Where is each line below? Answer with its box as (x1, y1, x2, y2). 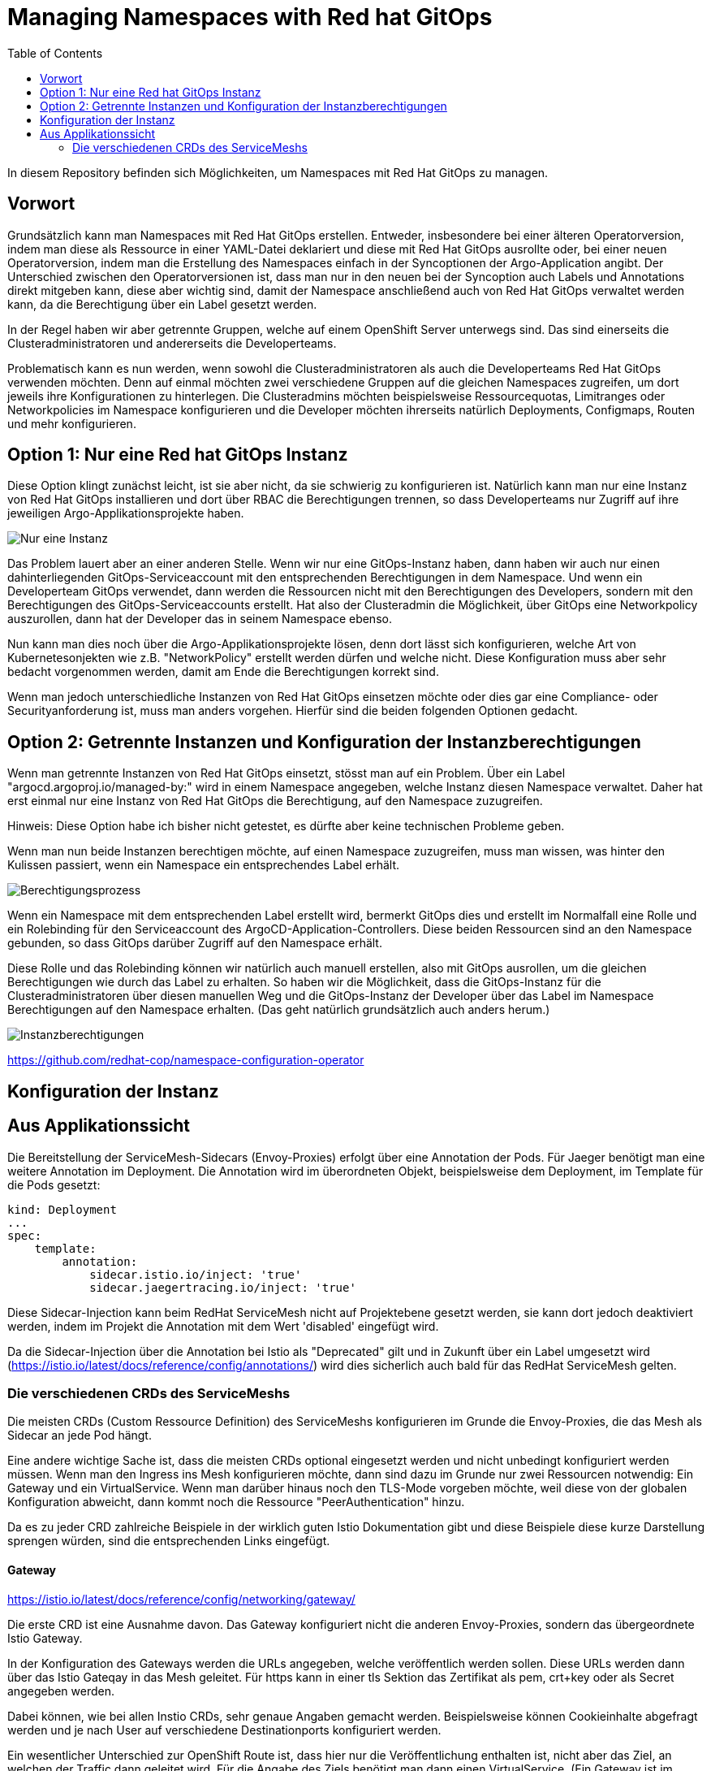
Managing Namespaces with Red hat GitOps (7, 3, 493, 31)
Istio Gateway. (7, 1630, 83, 1645)
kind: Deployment (7, 1202, 117, 1216)
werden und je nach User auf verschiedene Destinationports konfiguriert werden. (7, 1722, 442, 1737)
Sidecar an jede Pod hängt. (7, 1428, 152, 1443)
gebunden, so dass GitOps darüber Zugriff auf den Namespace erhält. (7, 936, 382, 950)
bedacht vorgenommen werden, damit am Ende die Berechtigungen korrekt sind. (7, 665, 439, 679)
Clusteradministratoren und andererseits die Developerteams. (7, 336, 337, 350)
